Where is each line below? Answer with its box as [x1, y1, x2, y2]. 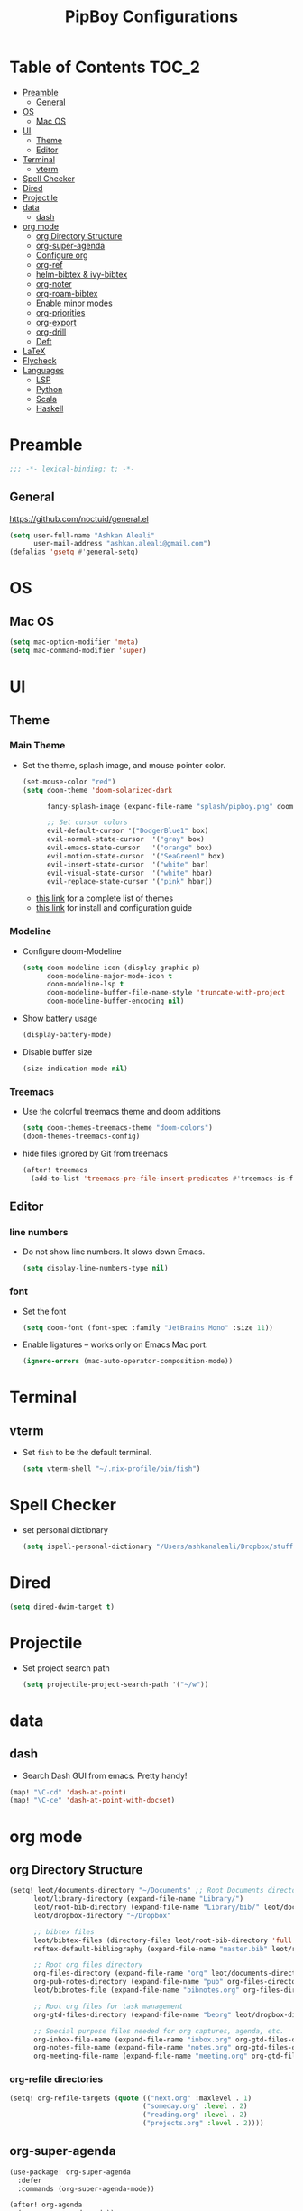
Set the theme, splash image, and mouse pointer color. [22, 759, 226, 770]
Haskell [35, 403, 64, 414]
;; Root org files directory [32, 1960, 143, 1969]
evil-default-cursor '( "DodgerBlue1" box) [46, 827, 209, 836]
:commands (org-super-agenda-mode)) [17, 2184, 155, 2193]
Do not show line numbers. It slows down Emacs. [22, 1246, 206, 1257]
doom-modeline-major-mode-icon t [46, 971, 173, 980]
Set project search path [22, 1662, 110, 1674]
